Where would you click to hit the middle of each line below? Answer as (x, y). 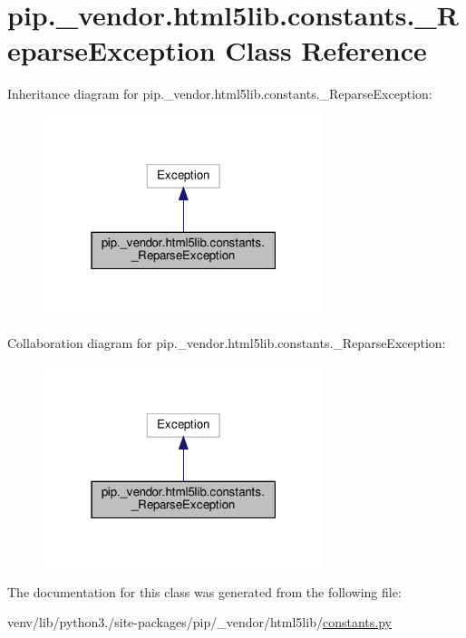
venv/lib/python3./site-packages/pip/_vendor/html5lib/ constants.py (199, 622)
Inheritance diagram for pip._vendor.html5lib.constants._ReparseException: (220, 94)
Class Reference (326, 50)
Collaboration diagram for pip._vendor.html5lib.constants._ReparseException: (227, 342)
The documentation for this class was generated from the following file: (204, 591)
